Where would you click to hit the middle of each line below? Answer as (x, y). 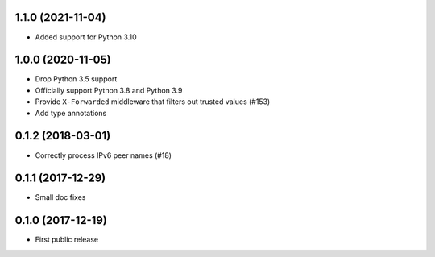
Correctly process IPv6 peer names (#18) (104, 155)
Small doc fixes (60, 197)
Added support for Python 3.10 (86, 37)
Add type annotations (71, 113)
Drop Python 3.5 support (76, 79)
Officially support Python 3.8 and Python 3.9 (109, 90)
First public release (67, 240)
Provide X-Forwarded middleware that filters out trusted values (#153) (153, 102)
